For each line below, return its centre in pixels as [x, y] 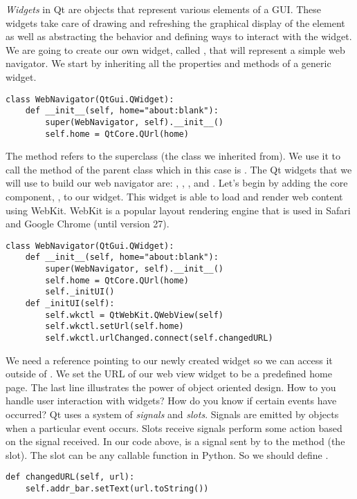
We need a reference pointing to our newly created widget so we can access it [169, 360]
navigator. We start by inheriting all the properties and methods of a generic [168, 63]
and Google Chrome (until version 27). [88, 224]
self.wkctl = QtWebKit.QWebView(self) [134, 315]
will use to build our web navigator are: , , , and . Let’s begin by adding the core [177, 183]
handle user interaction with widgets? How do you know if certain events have [171, 401]
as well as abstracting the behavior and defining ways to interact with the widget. [179, 36]
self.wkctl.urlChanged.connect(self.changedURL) [159, 338]
